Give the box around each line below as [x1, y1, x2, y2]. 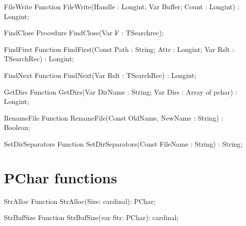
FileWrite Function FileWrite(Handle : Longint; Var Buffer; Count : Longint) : [4, 1, 240, 11]
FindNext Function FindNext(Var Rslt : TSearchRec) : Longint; [4, 70, 197, 80]
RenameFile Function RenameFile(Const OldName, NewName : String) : [4, 112, 223, 123]
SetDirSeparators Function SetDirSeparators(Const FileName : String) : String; [4, 138, 243, 149]
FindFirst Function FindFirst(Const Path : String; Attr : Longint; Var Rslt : [4, 44, 234, 54]
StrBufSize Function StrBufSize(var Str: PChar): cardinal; [4, 212, 179, 223]
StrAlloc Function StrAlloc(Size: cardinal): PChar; [4, 196, 156, 206]
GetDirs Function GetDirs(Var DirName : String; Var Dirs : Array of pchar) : [4, 86, 237, 97]
